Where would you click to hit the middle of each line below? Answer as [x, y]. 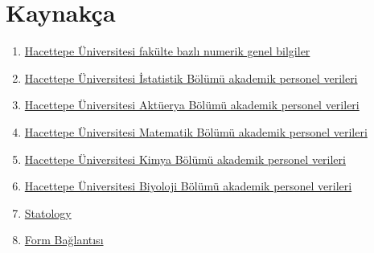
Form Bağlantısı [64, 240]
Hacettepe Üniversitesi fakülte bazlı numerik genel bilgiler [167, 51]
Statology [48, 212]
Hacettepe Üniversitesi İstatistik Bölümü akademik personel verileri [191, 78]
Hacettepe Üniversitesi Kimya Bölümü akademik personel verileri [185, 159]
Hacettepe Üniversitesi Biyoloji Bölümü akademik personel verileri [188, 186]
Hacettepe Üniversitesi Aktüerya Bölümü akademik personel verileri [192, 105]
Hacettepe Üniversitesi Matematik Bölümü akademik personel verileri [196, 131]
